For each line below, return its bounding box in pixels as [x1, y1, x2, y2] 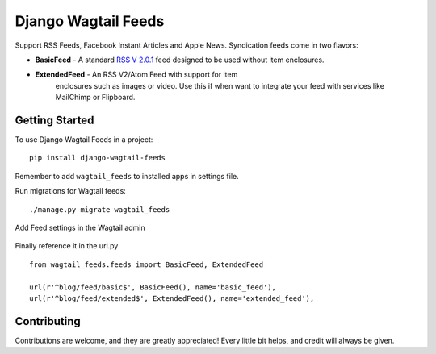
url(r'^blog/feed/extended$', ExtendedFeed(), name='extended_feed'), [29, 294, 315, 302]
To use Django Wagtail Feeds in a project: [15, 135, 153, 144]
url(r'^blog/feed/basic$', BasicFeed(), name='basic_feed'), [29, 282, 276, 292]
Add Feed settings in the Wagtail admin [15, 223, 145, 232]
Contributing [15, 314, 81, 328]
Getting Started [15, 113, 94, 127]
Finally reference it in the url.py [15, 241, 119, 251]
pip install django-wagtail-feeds [29, 153, 166, 163]
